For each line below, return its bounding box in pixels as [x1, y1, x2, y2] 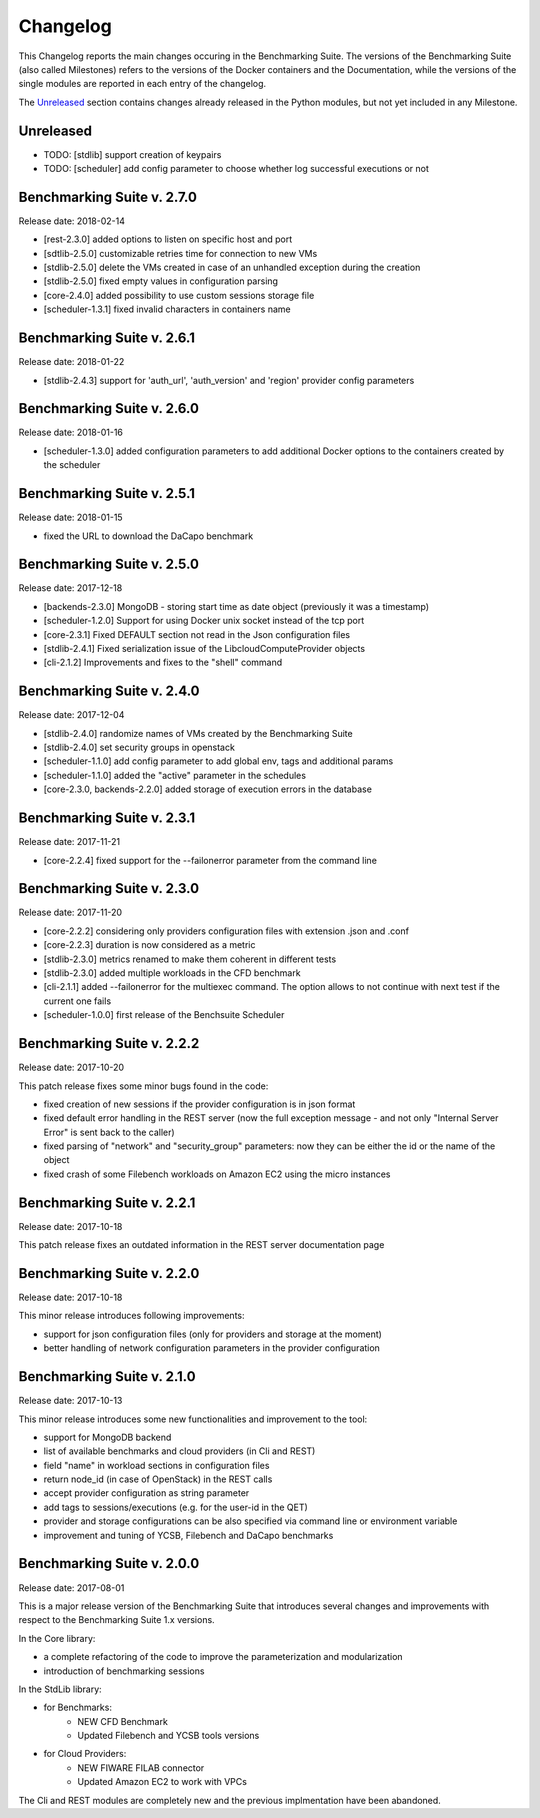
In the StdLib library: [18, 1683, 102, 1695]
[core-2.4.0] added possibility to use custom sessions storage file [43, 289, 315, 301]
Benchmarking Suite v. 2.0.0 [18, 1555, 200, 1572]
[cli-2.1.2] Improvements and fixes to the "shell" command [43, 656, 283, 669]
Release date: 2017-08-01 [18, 1581, 125, 1594]
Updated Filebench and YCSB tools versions [77, 1730, 260, 1742]
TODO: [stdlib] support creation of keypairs [43, 148, 222, 160]
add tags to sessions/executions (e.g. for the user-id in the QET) [43, 1501, 309, 1513]
